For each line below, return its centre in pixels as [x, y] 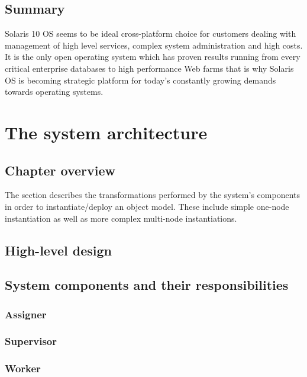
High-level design [58, 250]
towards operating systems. [54, 92]
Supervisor [31, 341]
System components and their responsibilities [147, 285]
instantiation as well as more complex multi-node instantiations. [121, 218]
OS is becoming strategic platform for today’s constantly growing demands [140, 80]
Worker [23, 368]
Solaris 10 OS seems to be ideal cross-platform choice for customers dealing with [151, 33]
